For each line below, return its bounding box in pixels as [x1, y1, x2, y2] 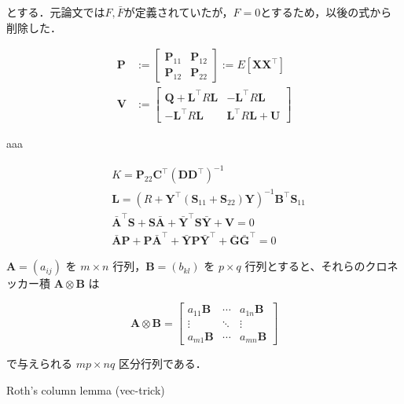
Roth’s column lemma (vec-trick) [6, 381, 165, 398]
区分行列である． [118, 355, 207, 372]
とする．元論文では [6, 4, 105, 20]
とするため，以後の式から [260, 4, 392, 20]
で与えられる [6, 355, 72, 372]
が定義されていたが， [123, 4, 233, 20]
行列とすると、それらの [244, 258, 365, 274]
